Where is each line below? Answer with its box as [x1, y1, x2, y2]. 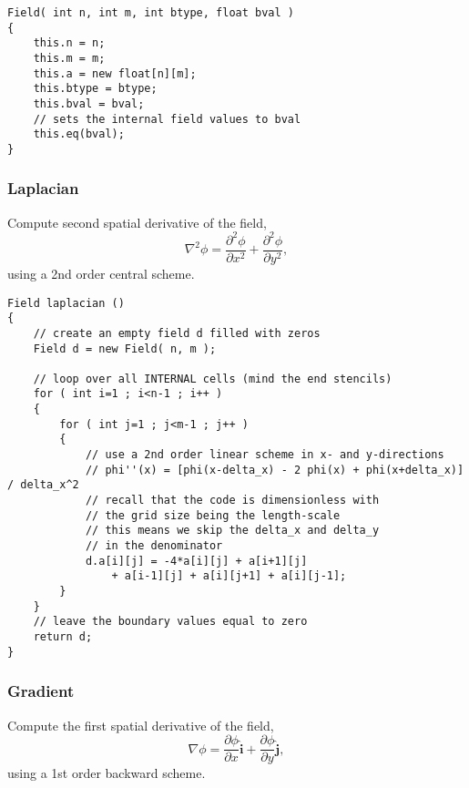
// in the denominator [85, 539, 223, 553]
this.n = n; [33, 36, 106, 50]
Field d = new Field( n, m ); [33, 342, 217, 355]
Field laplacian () [7, 296, 125, 310]
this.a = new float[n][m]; [33, 67, 197, 80]
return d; [33, 629, 93, 643]
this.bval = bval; [33, 97, 145, 110]
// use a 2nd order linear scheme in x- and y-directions [85, 448, 444, 462]
